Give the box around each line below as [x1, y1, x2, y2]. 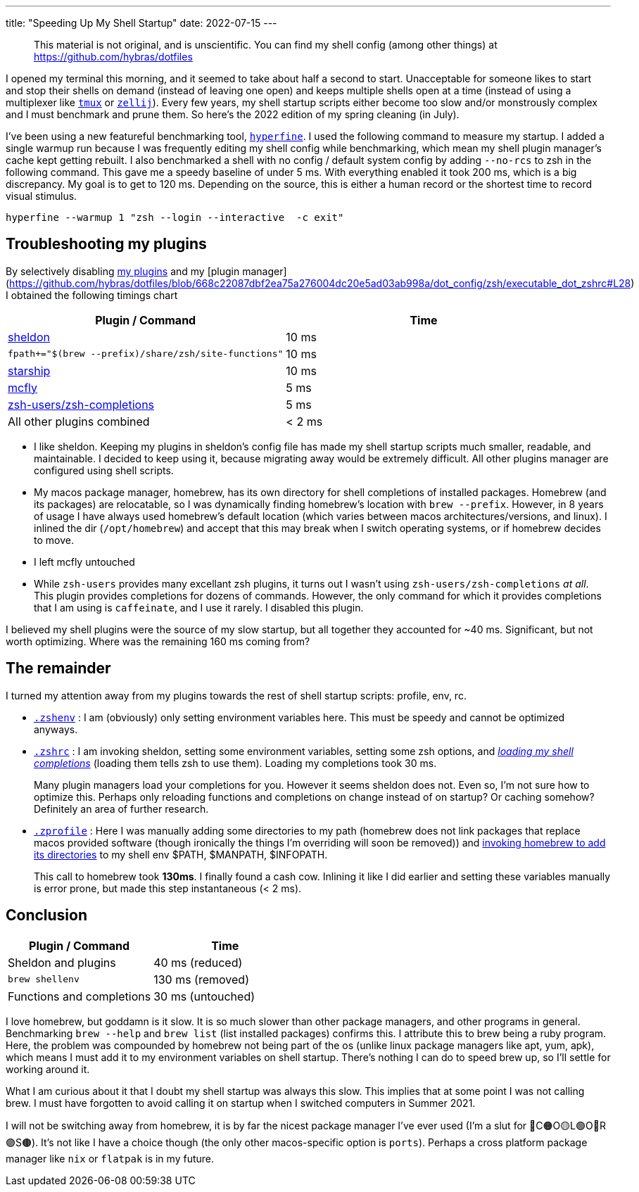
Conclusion [6, 906, 88, 925]
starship [8, 363, 51, 378]
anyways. [34, 723, 78, 735]
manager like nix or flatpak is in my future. [6, 1152, 214, 1165]
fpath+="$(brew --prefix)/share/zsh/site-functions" [8, 348, 284, 360]
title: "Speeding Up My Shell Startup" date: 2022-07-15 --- [6, 17, 277, 29]
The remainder [6, 659, 111, 678]
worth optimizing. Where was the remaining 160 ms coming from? [6, 635, 310, 647]
